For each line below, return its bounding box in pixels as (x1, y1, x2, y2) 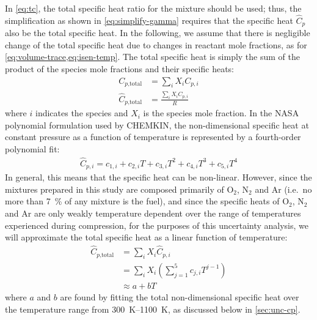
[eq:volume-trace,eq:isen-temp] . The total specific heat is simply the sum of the (5, 50, 300, 63)
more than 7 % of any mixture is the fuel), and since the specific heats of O (5, 195, 290, 207)
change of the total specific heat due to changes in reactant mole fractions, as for (5, 38, 307, 51)
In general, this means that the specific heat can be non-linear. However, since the (5, 171, 312, 184)
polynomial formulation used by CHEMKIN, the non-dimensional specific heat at (5, 118, 309, 131)
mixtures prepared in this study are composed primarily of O (5, 182, 234, 195)
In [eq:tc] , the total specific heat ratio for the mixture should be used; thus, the (5, 2, 302, 14)
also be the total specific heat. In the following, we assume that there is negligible (5, 26, 310, 39)
